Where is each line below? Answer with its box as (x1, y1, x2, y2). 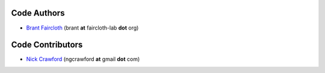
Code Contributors (11, 40, 83, 50)
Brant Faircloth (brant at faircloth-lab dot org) (26, 24, 139, 31)
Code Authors (11, 8, 65, 18)
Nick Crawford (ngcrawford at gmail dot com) (26, 56, 140, 63)
